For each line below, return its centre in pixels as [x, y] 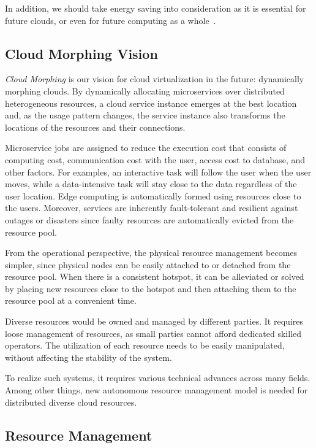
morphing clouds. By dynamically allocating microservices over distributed [145, 91]
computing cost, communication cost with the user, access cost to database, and [155, 159]
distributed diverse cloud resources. [71, 402]
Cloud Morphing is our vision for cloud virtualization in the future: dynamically [155, 79]
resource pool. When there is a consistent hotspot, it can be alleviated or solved [155, 276]
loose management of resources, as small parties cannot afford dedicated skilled [153, 333]
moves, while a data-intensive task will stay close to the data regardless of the [151, 184]
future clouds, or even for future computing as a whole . [111, 20]
